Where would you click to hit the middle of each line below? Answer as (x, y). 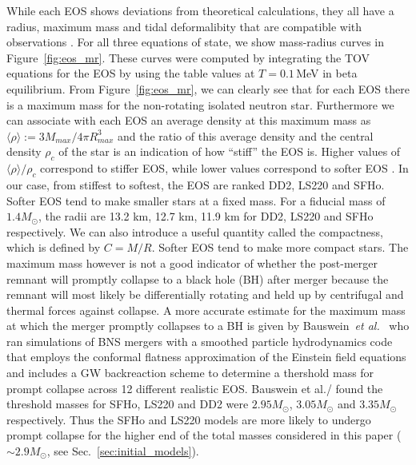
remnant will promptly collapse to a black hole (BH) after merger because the (198, 278)
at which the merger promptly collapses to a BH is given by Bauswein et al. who (208, 326)
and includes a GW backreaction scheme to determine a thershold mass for (190, 373)
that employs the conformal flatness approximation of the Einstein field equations (206, 357)
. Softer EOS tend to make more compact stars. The (280, 247)
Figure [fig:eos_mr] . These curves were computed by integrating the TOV (188, 57)
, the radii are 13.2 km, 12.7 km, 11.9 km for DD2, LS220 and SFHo (206, 216)
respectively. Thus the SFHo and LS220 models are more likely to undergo (189, 419)
